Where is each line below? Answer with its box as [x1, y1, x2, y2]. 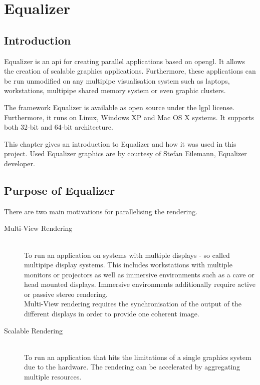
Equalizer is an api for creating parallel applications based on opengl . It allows [4, 56, 245, 66]
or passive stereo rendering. [24, 288, 108, 299]
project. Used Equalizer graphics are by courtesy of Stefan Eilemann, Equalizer [4, 148, 247, 159]
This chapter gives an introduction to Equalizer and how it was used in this [4, 138, 236, 149]
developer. [4, 158, 35, 168]
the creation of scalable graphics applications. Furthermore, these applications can [4, 66, 256, 76]
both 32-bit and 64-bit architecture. [4, 122, 113, 132]
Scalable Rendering [4, 325, 63, 335]
